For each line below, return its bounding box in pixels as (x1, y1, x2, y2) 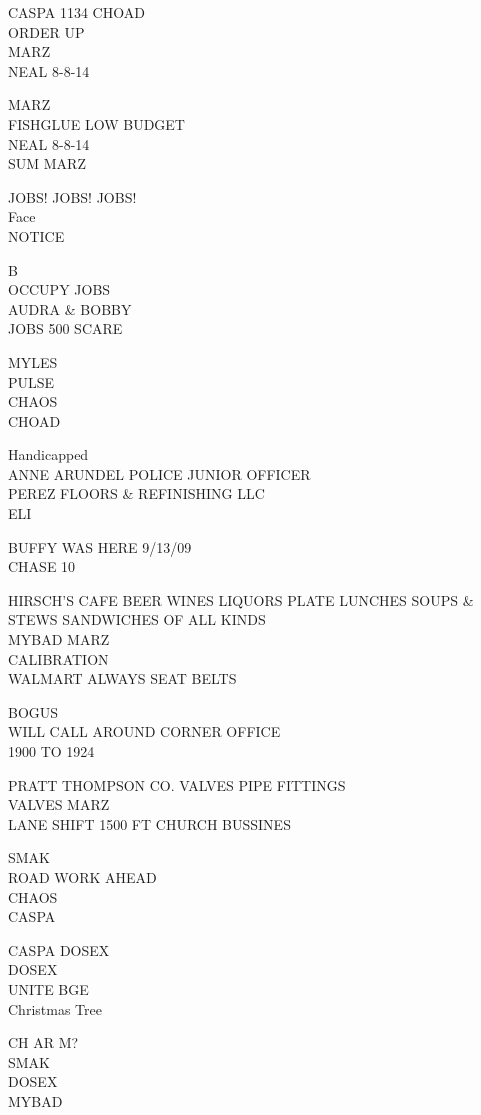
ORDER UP (8, 21, 85, 42)
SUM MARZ (8, 153, 86, 174)
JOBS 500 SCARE (8, 318, 123, 339)
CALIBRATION (8, 648, 109, 669)
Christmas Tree (8, 998, 102, 1019)
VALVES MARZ (8, 794, 110, 815)
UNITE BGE (8, 978, 89, 999)
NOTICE (8, 225, 65, 246)
